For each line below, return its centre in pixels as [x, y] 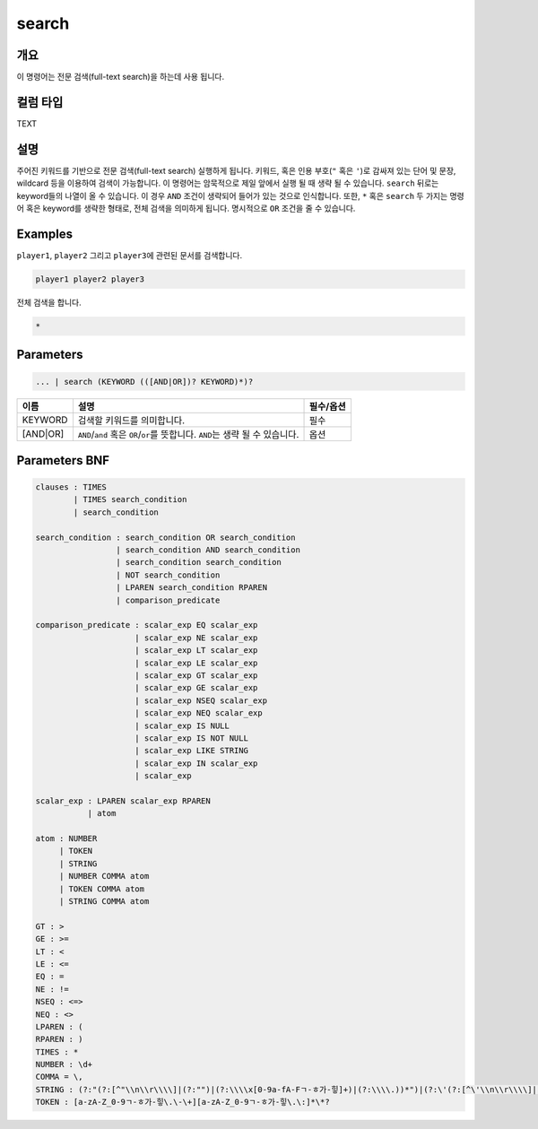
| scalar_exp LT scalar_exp [196, 651]
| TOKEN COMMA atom [102, 889]
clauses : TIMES [71, 487]
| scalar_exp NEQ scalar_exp [199, 713]
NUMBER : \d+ [64, 1064]
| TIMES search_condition [130, 499]
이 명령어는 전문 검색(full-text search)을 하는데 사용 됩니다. [120, 77]
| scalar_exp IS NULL [182, 725]
